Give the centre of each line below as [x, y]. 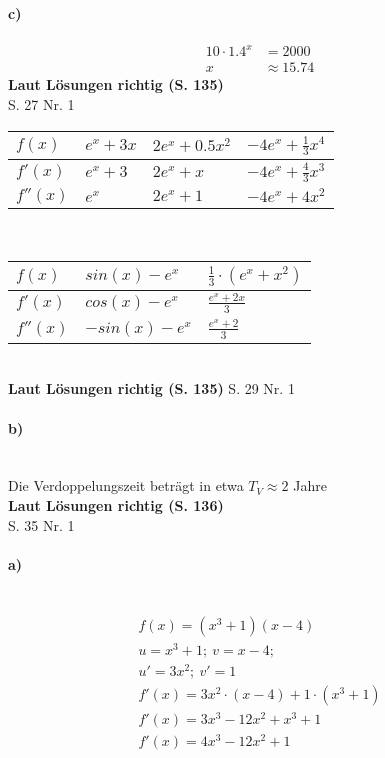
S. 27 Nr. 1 [41, 103]
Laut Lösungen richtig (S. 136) [116, 504]
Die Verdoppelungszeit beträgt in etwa [126, 485]
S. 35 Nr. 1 [41, 524]
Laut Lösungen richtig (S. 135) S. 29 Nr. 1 [151, 388]
